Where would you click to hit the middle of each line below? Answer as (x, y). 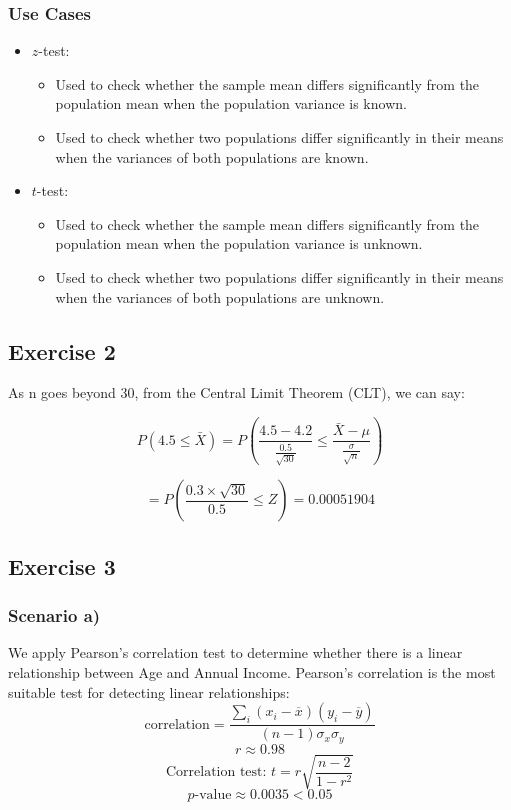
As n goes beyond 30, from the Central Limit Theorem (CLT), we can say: (236, 392)
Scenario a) (54, 615)
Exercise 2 (62, 350)
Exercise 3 (62, 565)
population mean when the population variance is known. (231, 103)
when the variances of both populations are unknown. (220, 296)
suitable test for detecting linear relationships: (149, 691)
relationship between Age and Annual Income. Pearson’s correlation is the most (252, 671)
